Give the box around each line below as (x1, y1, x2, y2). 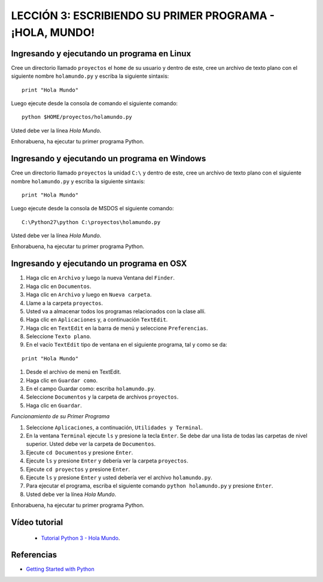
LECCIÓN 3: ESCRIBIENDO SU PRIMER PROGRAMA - (11, 9, 275, 22)
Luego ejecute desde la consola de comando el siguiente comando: (11, 100, 178, 107)
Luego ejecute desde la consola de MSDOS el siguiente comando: (11, 205, 174, 212)
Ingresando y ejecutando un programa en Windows (11, 154, 206, 164)
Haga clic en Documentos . (26, 283, 92, 290)
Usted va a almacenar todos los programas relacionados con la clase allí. (26, 308, 206, 315)
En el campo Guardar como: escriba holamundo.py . (26, 385, 156, 393)
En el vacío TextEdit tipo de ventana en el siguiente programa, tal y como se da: (26, 341, 227, 348)
